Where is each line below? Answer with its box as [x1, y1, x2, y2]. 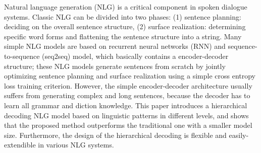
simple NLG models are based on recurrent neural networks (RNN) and [4, 41, 226, 51]
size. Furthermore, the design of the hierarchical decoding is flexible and [4, 129, 227, 140]
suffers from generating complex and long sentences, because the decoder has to [4, 90, 250, 101]
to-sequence [4, 50, 40, 61]
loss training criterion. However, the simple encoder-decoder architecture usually [4, 80, 252, 91]
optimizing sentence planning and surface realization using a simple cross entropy [4, 70, 256, 81]
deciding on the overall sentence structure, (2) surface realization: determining [4, 21, 246, 32]
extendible [4, 139, 36, 150]
